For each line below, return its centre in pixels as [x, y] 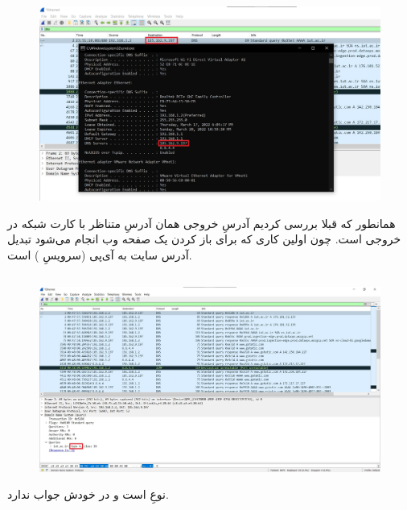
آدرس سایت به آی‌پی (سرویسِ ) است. [100, 254]
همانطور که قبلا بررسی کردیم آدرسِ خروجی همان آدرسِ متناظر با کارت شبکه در [201, 223]
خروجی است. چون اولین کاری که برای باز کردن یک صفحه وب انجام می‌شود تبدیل [204, 239]
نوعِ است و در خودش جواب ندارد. [88, 494]
